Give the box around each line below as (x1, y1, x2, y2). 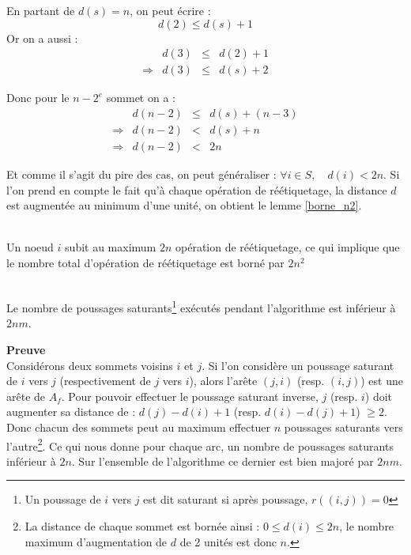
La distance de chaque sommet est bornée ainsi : (25, 517, 260, 534)
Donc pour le (6, 89, 70, 106)
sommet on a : (106, 89, 175, 106)
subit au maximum (65, 239, 156, 255)
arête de (6, 387, 46, 404)
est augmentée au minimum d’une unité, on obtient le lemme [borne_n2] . (6, 197, 362, 213)
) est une (360, 372, 403, 389)
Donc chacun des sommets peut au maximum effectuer (6, 418, 271, 435)
